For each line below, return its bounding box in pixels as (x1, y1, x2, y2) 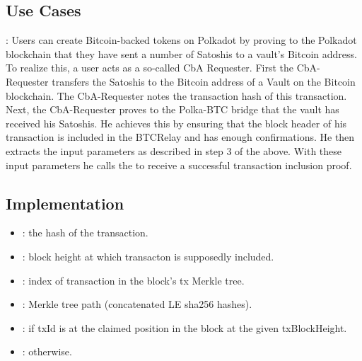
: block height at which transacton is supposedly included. (22, 248, 274, 263)
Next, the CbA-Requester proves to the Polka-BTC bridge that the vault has (6, 102, 339, 117)
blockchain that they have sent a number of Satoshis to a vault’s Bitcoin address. (6, 46, 357, 61)
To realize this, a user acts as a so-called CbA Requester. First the (6, 60, 294, 75)
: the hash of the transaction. (22, 225, 148, 240)
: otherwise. (22, 344, 72, 359)
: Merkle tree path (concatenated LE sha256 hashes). (22, 297, 252, 311)
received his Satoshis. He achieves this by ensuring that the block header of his (6, 115, 347, 130)
